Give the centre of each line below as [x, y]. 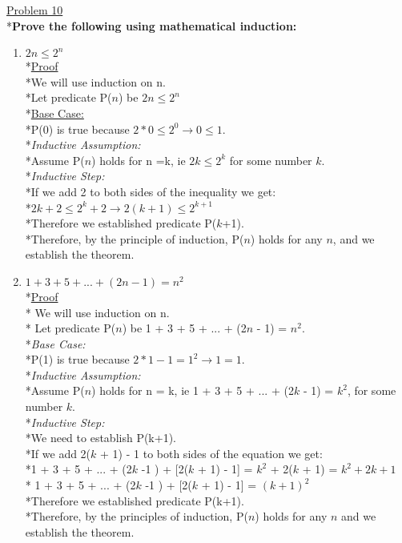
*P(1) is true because [77, 359]
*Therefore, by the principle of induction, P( [135, 238]
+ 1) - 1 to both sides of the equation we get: [211, 453]
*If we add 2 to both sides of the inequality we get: [151, 191]
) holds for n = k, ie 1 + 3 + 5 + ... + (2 [193, 390]
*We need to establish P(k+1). [100, 438]
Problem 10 [35, 10]
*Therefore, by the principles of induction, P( [137, 516]
